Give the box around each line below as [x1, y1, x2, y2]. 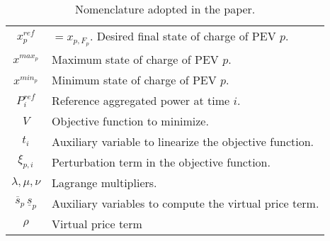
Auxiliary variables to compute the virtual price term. [52, 194, 319, 211]
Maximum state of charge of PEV [52, 50, 219, 67]
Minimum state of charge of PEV [52, 71, 217, 88]
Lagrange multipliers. [52, 174, 157, 191]
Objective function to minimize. [52, 112, 209, 129]
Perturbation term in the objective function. [52, 153, 271, 170]
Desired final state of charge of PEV [96, 28, 276, 44]
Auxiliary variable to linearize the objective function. [52, 133, 314, 150]
